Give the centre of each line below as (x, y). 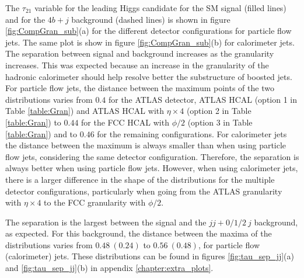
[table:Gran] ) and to (41, 133)
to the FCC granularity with (95, 202)
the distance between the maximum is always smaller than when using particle (146, 145)
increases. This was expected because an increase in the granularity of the (137, 65)
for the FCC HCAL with (125, 122)
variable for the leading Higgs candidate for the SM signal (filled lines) (160, 8)
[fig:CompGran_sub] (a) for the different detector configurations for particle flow (148, 31)
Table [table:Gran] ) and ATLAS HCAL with (85, 111)
